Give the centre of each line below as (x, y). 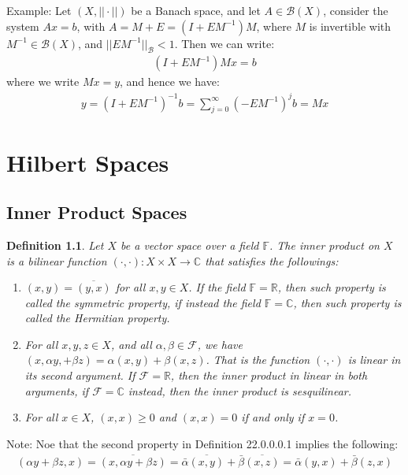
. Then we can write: (224, 43)
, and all (131, 344)
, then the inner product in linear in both (269, 375)
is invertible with (350, 26)
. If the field (217, 287)
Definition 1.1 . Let (55, 245)
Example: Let (39, 10)
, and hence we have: (170, 82)
